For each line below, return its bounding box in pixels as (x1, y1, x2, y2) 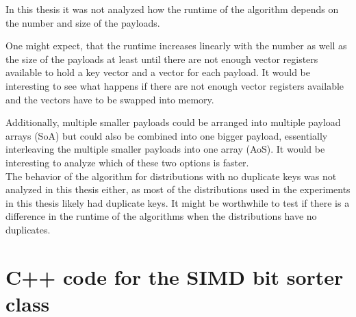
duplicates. (5, 222, 51, 236)
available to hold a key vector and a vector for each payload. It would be (5, 65, 310, 79)
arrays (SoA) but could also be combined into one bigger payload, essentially (5, 128, 328, 142)
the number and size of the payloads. (5, 15, 160, 29)
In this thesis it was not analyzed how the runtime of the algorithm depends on (5, 2, 339, 16)
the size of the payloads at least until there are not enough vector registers (5, 51, 318, 66)
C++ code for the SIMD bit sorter (5, 262, 344, 290)
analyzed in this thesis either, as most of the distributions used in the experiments (5, 182, 351, 196)
